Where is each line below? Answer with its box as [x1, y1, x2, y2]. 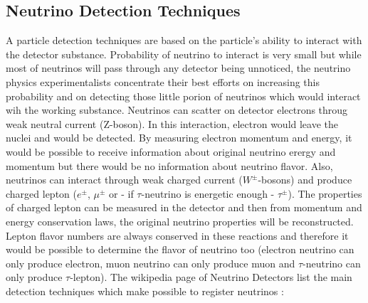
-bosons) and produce [258, 172, 352, 187]
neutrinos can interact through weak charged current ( [6, 172, 243, 187]
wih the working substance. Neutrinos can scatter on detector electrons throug [6, 102, 348, 117]
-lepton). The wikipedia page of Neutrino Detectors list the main [70, 270, 352, 285]
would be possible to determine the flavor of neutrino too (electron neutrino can [6, 242, 354, 257]
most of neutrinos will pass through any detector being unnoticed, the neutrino [6, 60, 351, 75]
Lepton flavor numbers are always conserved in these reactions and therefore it [6, 228, 349, 243]
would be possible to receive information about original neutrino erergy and [6, 144, 336, 159]
